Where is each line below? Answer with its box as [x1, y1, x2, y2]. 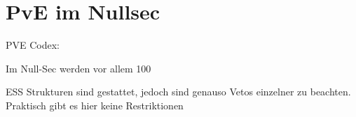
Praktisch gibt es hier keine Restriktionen [6, 97, 184, 112]
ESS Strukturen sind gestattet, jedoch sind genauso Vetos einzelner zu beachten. [6, 84, 351, 99]
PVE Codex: [6, 38, 60, 52]
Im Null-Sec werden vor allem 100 [6, 61, 151, 75]
